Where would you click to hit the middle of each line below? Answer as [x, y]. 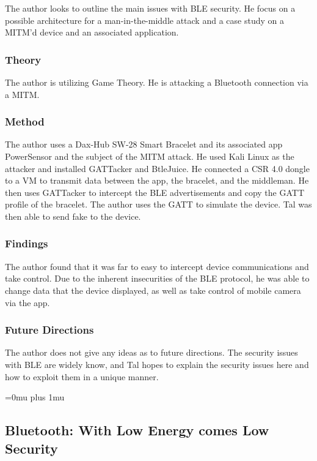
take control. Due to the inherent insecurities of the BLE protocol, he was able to [157, 278]
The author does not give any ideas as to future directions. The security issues [151, 352]
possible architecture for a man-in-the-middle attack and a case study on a [144, 20]
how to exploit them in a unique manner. [82, 376]
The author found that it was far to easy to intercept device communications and [157, 266]
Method [25, 122]
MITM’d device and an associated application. [92, 32]
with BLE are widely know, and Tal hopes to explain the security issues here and [157, 364]
